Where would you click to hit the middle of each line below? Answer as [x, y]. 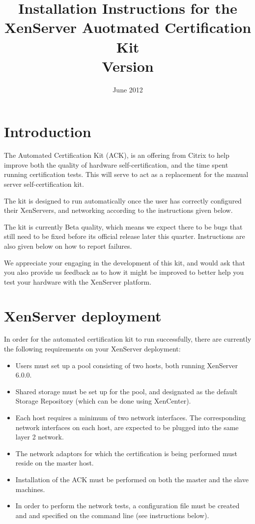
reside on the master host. [55, 463]
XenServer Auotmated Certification [128, 27]
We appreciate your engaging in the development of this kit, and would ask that [125, 262]
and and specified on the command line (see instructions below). [112, 515]
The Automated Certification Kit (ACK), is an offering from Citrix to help [117, 155]
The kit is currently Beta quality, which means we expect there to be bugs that [123, 226]
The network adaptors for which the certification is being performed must [126, 453]
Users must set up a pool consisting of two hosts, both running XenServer [127, 365]
